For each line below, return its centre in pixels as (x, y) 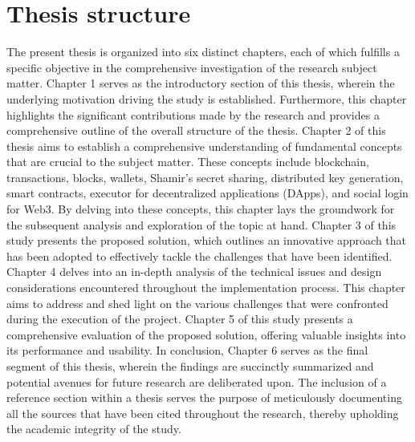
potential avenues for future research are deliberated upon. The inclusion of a (197, 381)
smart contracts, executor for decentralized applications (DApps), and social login (207, 193)
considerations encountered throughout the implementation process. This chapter (206, 288)
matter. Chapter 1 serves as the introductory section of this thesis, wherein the (201, 83)
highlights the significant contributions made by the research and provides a (193, 114)
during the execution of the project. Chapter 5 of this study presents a (180, 319)
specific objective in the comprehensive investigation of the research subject (192, 67)
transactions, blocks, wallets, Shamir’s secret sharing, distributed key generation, (205, 177)
